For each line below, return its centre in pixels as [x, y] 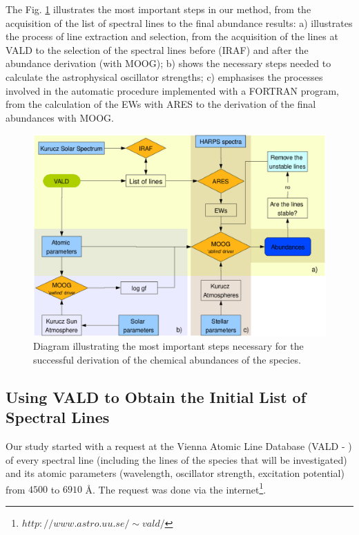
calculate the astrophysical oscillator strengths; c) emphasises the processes [164, 76]
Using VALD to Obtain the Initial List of [156, 396]
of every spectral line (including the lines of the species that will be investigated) [176, 459]
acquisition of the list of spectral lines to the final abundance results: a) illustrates [179, 22]
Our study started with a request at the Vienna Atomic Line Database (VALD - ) [179, 446]
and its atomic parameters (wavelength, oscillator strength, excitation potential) [175, 473]
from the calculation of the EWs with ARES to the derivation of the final [161, 104]
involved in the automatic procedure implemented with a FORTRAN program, [172, 90]
